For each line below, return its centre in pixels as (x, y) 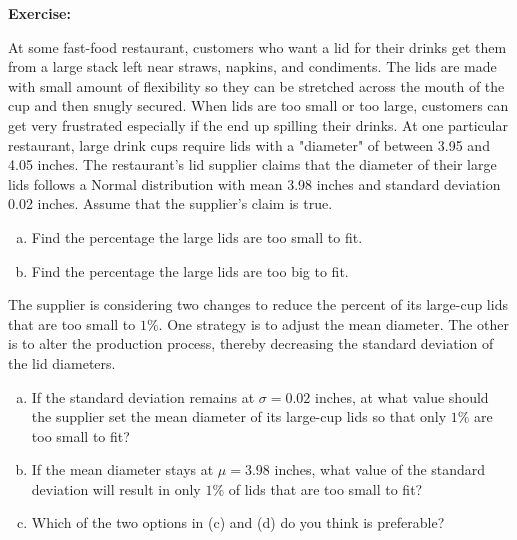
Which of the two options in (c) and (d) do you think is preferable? (238, 522)
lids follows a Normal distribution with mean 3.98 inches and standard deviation (254, 183)
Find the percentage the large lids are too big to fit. (190, 270)
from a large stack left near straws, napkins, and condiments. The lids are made (252, 66)
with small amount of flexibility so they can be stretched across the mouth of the (256, 85)
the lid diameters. (62, 362)
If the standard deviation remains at (143, 396)
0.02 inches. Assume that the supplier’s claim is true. (170, 203)
